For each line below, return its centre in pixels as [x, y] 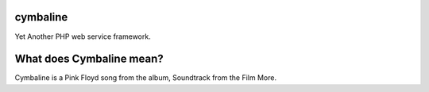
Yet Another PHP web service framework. [83, 36]
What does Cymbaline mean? [89, 59]
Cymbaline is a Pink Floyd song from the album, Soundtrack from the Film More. [146, 78]
